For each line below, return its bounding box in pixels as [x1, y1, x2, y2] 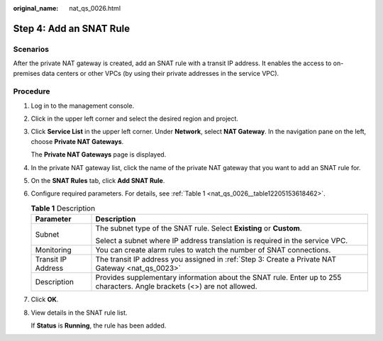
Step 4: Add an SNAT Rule [13, 22, 131, 35]
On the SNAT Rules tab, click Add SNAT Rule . [30, 177, 165, 185]
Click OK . [30, 295, 59, 304]
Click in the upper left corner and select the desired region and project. [30, 114, 239, 123]
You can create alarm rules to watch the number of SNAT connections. [95, 245, 331, 255]
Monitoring [35, 245, 72, 255]
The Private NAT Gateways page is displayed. [30, 150, 167, 159]
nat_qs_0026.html [69, 4, 121, 12]
